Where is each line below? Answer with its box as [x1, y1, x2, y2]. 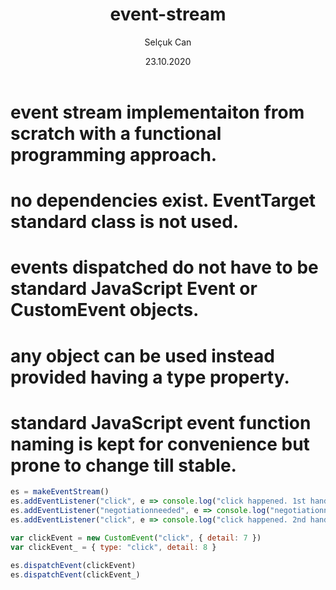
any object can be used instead [10, 344, 275, 367]
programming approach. [10, 143, 218, 166]
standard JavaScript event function [10, 411, 312, 434]
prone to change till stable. [10, 454, 237, 477]
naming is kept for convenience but [10, 433, 310, 455]
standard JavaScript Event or [10, 278, 258, 300]
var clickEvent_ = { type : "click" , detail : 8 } [10, 542, 217, 552]
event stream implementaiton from [10, 101, 305, 123]
